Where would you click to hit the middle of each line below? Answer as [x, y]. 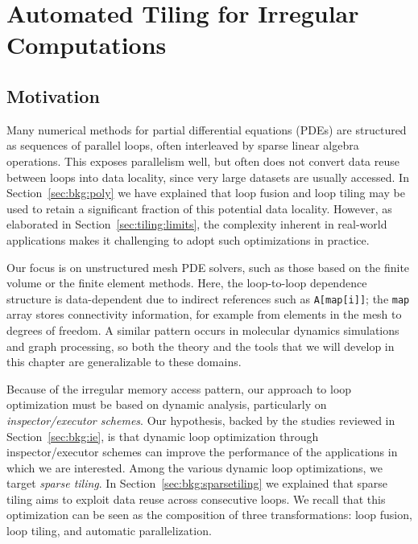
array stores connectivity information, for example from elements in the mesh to [204, 314]
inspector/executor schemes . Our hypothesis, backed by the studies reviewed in [201, 420]
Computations [87, 45]
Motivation [53, 95]
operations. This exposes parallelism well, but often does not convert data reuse [203, 161]
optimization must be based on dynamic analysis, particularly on [167, 404]
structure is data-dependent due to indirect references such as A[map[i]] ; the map [208, 298]
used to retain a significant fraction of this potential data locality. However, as [199, 208]
